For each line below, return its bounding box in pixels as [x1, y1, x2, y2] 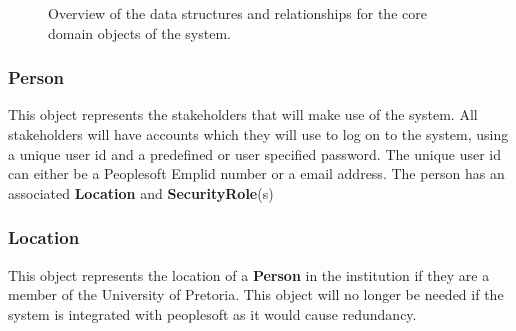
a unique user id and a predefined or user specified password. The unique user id [8, 143, 502, 164]
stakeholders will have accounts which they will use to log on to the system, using [8, 124, 509, 144]
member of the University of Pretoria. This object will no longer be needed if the [8, 284, 504, 305]
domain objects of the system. [48, 22, 231, 43]
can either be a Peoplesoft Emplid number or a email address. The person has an [8, 163, 505, 184]
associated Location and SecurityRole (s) [8, 182, 274, 203]
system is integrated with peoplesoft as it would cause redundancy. [8, 303, 417, 324]
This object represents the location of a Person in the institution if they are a [8, 264, 490, 285]
